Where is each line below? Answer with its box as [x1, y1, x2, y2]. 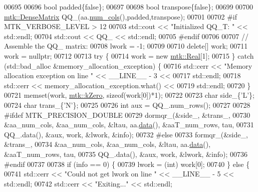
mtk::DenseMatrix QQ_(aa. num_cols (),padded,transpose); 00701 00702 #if [4, 11, 237, 22]
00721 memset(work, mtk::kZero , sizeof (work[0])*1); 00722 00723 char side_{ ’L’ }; [4, 90, 254, 100]
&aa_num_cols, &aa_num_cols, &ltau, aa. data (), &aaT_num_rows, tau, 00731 [4, 119, 254, 130]
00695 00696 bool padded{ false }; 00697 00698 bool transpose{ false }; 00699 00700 [4, 2, 253, 12]
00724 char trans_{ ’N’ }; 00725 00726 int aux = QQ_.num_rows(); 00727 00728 [4, 99, 250, 110]
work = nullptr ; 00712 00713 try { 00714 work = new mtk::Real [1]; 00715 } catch [4, 50, 254, 61]
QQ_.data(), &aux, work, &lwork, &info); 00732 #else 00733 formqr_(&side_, [4, 129, 248, 139]
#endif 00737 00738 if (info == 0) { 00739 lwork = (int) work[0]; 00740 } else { [4, 158, 250, 169]
